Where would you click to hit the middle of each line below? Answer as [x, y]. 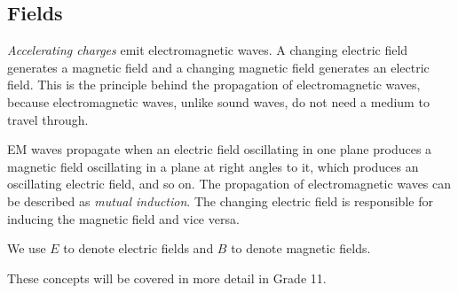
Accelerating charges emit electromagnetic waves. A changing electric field [208, 50]
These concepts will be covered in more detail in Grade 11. [167, 278]
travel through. [48, 119]
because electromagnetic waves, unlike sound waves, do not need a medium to [218, 101]
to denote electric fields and [138, 248]
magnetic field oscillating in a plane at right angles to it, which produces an [213, 166]
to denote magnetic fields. [301, 248]
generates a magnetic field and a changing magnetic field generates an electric [218, 67]
